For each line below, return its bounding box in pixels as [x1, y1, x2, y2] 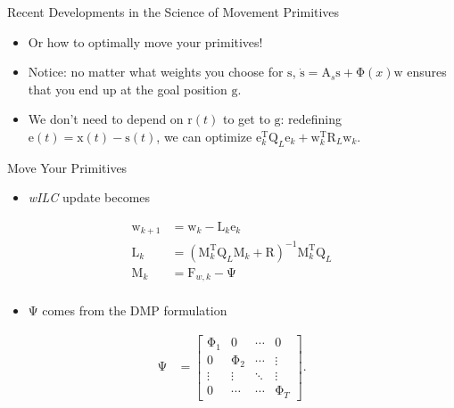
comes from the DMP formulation [42, 301, 227, 320]
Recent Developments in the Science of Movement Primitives [7, 3, 340, 20]
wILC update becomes [28, 188, 151, 207]
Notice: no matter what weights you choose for [28, 62, 284, 81]
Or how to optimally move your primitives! [28, 32, 263, 51]
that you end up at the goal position [28, 79, 227, 98]
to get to [223, 110, 270, 128]
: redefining [280, 110, 343, 128]
